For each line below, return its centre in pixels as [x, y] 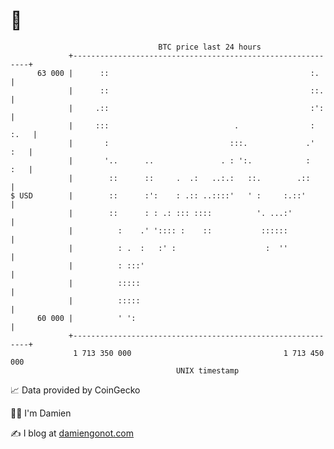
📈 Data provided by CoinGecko [75, 390]
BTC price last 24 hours [210, 47]
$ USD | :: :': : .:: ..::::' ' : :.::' [158, 195]
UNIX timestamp [207, 370]
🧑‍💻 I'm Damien [41, 413]
